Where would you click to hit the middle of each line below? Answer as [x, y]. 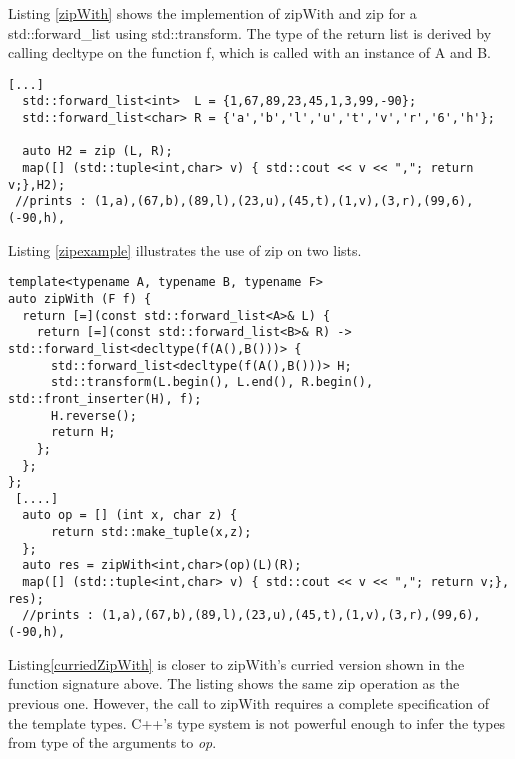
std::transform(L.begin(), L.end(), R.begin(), [212, 382]
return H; [83, 432]
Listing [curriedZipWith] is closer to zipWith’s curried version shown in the [236, 663]
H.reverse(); [93, 415]
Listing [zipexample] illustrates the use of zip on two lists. [185, 249]
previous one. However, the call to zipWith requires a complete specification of [249, 702]
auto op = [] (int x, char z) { [130, 515]
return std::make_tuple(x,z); [151, 532]
